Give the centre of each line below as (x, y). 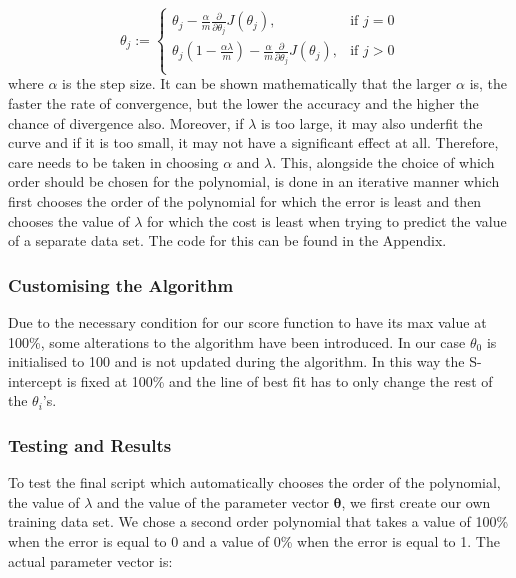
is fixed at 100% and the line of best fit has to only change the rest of (279, 380)
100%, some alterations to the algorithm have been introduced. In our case (237, 341)
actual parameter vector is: (90, 560)
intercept (35, 380)
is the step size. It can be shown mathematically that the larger (257, 83)
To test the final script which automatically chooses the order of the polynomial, (254, 482)
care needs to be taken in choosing (113, 161)
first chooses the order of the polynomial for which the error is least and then (245, 201)
